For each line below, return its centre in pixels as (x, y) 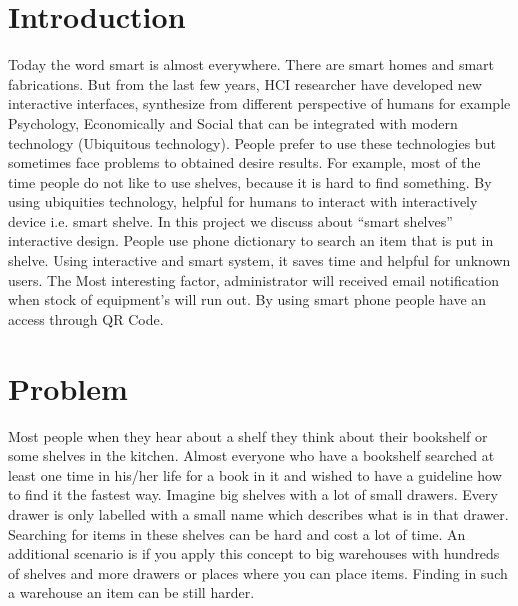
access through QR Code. (86, 318)
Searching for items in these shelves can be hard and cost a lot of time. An (237, 533)
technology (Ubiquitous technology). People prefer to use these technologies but (252, 142)
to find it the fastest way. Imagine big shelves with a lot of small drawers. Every (253, 494)
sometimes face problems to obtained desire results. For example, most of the (244, 162)
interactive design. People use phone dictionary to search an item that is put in (251, 240)
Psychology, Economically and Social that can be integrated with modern (233, 122)
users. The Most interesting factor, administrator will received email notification (254, 279)
